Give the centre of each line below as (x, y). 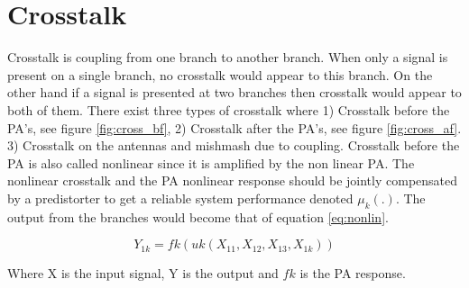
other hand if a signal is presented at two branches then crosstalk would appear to (234, 92)
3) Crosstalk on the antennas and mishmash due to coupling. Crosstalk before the (234, 145)
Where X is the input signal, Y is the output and (143, 273)
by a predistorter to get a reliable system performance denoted (180, 198)
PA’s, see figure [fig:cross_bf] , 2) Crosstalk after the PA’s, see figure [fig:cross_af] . (234, 127)
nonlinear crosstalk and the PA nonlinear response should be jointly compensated (233, 180)
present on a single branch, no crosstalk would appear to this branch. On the (220, 74)
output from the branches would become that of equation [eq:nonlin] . (198, 216)
